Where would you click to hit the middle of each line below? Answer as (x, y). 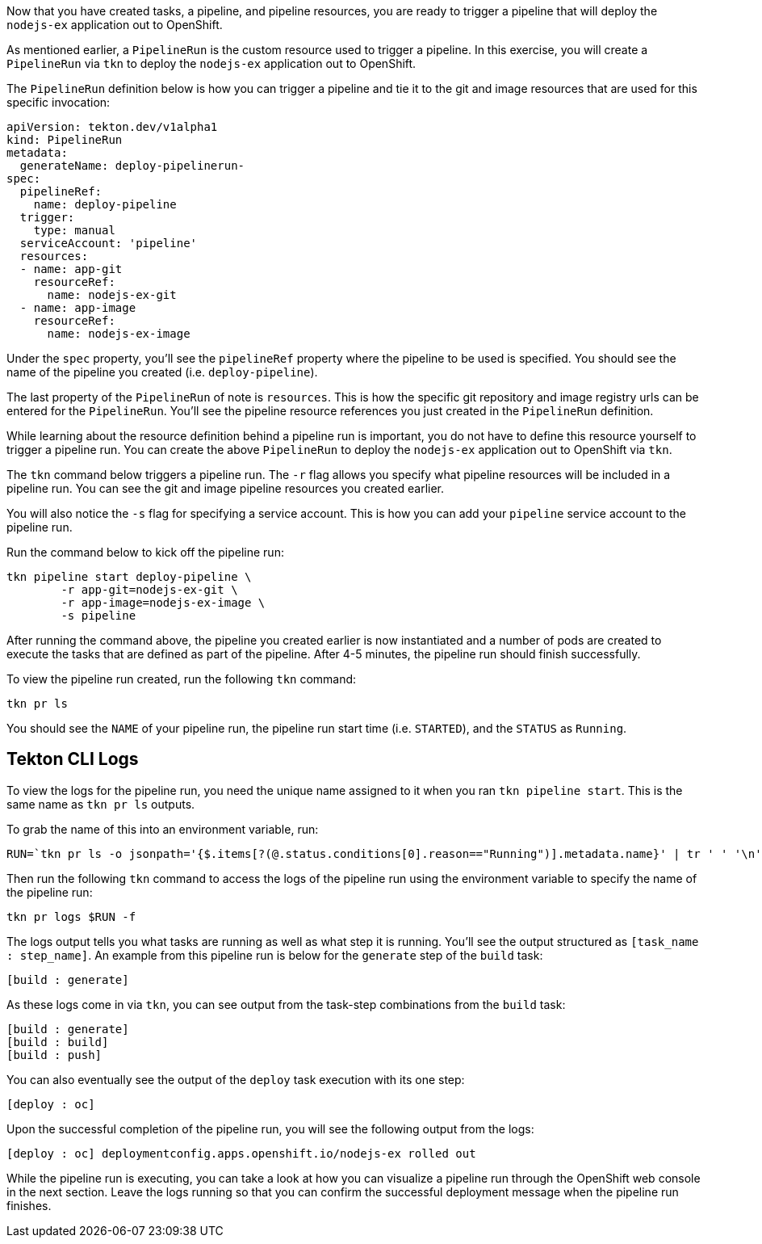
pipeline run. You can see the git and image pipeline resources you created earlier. (226, 488)
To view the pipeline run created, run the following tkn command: (182, 679)
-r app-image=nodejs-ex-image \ (163, 603)
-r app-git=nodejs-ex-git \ (149, 590)
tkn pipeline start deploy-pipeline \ (129, 577)
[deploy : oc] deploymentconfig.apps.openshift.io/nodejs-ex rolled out (241, 1153)
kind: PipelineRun (65, 140)
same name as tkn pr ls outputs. (101, 804)
